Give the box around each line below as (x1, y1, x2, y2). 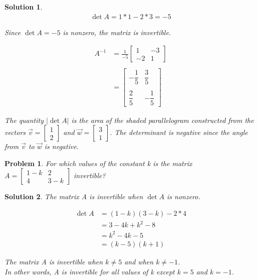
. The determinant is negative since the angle (110, 127, 248, 137)
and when (124, 256, 154, 267)
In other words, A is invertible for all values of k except (5, 266, 175, 276)
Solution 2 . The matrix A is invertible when (5, 191, 143, 202)
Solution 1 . (5, 2, 43, 12)
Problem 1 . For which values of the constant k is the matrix (5, 158, 192, 168)
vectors (5, 127, 26, 137)
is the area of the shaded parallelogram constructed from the (71, 114, 254, 125)
